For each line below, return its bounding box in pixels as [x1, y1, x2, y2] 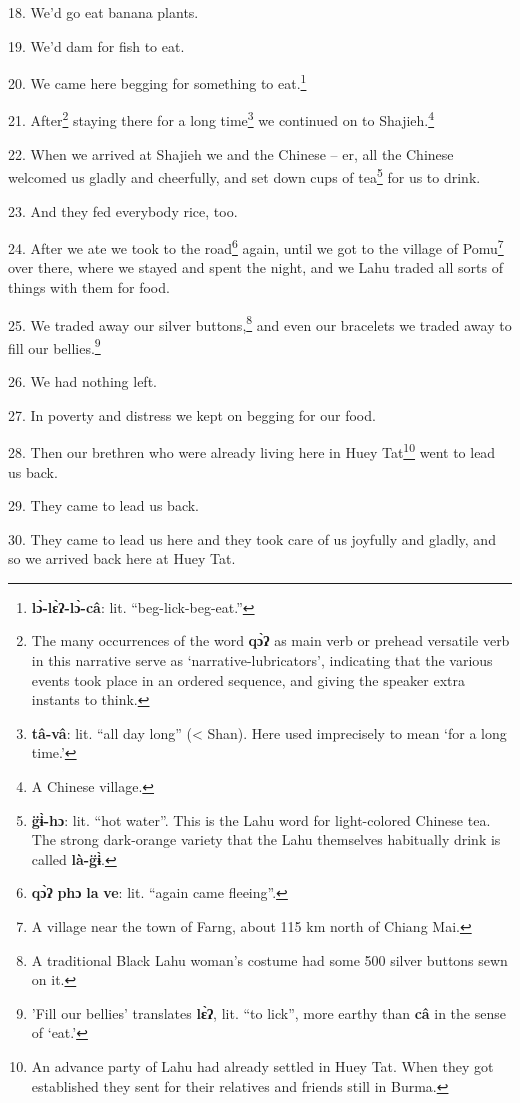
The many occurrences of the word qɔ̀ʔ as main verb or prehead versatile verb [31, 630, 510, 651]
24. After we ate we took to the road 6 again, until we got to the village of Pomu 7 [8, 235, 504, 258]
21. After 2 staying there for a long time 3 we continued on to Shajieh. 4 [8, 107, 435, 131]
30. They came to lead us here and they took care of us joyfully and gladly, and [8, 528, 496, 549]
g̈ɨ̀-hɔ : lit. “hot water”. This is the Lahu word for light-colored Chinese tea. [31, 809, 491, 830]
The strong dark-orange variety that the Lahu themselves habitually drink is [31, 829, 501, 850]
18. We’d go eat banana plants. [8, 2, 199, 22]
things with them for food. [8, 276, 170, 297]
